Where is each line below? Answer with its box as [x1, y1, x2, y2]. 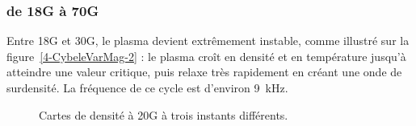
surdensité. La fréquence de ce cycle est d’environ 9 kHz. [6, 79, 288, 96]
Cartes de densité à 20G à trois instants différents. [39, 106, 288, 123]
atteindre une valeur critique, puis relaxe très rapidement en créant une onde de [6, 63, 402, 80]
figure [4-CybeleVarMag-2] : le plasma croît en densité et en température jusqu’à [6, 47, 406, 64]
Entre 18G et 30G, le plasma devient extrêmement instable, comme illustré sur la [6, 32, 410, 49]
